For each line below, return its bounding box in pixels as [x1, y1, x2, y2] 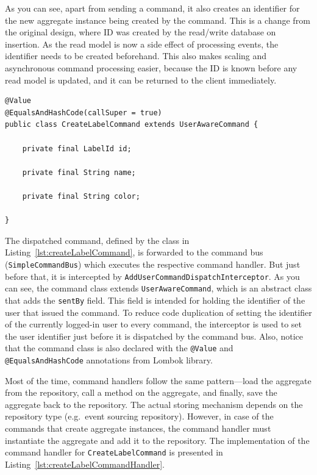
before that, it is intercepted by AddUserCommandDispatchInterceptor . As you [5, 270, 300, 282]
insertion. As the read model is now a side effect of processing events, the [5, 37, 279, 50]
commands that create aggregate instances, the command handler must [5, 421, 271, 434]
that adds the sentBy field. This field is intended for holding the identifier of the [5, 293, 305, 306]
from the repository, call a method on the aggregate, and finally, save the [5, 386, 277, 399]
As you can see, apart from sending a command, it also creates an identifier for [5, 2, 300, 14]
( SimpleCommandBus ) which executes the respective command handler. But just [5, 257, 301, 270]
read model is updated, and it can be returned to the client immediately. [5, 73, 277, 86]
